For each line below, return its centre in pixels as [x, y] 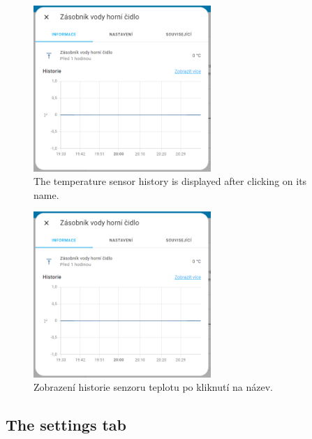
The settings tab [66, 425]
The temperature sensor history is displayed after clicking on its [170, 181]
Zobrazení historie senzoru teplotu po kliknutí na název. [153, 387]
